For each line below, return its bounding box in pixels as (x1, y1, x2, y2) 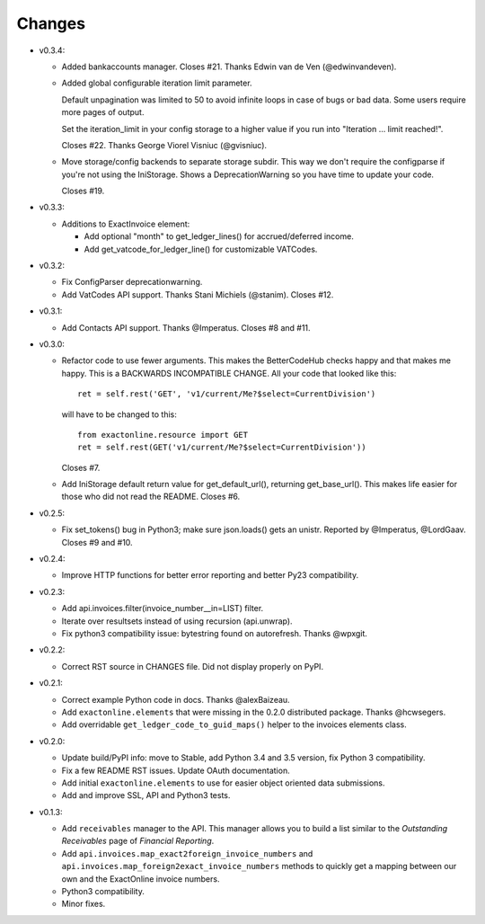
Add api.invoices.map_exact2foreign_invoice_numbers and (61, 848, 313, 858)
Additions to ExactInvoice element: (61, 218, 190, 229)
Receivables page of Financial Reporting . (61, 836, 215, 847)
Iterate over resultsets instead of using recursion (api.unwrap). (61, 616, 293, 626)
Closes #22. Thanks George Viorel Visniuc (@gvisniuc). (61, 139, 268, 150)
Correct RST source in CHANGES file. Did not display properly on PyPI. (61, 661, 323, 671)
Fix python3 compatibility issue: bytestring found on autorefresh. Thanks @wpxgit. (61, 628, 368, 638)
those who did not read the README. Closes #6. (61, 491, 241, 502)
